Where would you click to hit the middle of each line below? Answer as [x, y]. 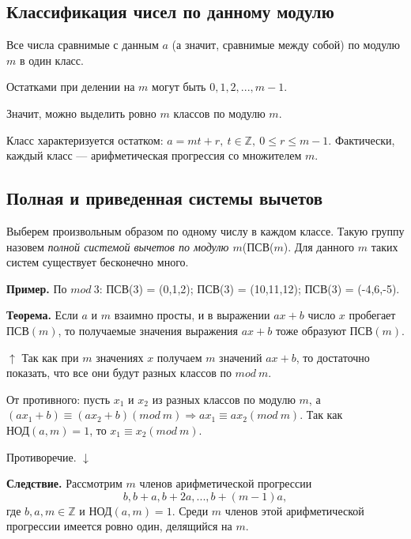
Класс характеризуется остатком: [85, 139]
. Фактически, [362, 139]
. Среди [190, 510]
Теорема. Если [42, 315]
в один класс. [51, 60]
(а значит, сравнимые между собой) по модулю [286, 45]
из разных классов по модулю [224, 399]
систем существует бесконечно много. [98, 262]
